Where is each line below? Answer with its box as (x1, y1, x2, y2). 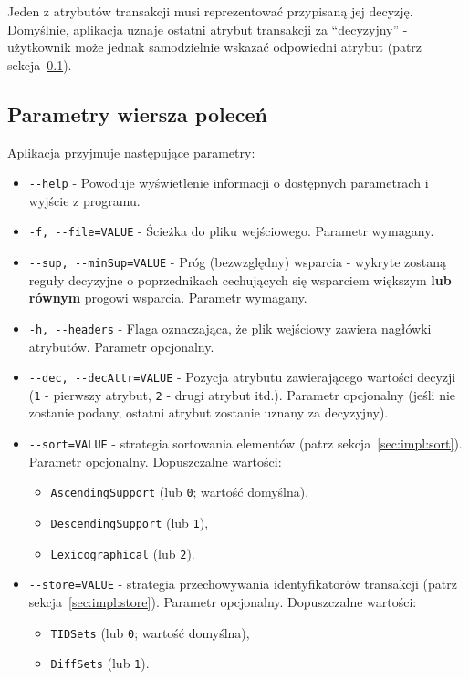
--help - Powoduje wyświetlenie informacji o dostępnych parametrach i (28, 173, 429, 192)
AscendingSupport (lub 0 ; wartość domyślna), (50, 482, 309, 501)
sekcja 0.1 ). (7, 55, 72, 74)
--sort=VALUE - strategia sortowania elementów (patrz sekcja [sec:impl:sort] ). (28, 434, 463, 453)
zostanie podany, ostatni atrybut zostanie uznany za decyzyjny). (28, 403, 389, 422)
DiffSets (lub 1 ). (50, 653, 150, 673)
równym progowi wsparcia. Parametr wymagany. (28, 288, 307, 307)
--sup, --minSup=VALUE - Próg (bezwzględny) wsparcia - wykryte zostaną (28, 252, 447, 272)
